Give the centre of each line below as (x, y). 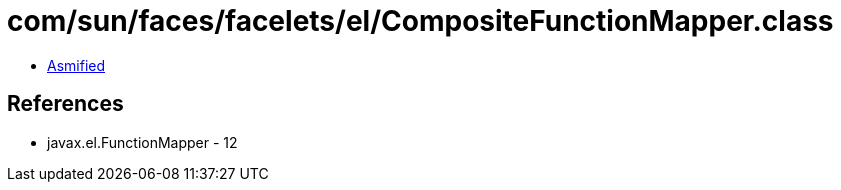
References (65, 104)
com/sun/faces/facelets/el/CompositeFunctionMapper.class (420, 21)
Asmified (76, 65)
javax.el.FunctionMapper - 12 (142, 142)
